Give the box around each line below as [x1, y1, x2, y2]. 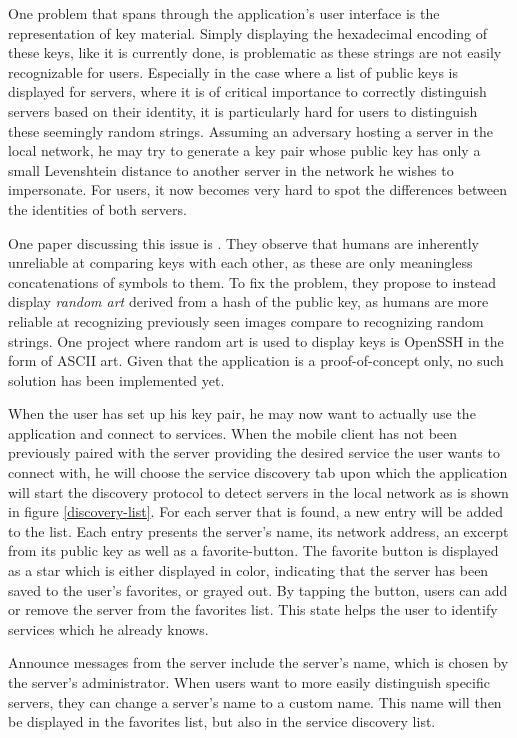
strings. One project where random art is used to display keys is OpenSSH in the [8, 330, 504, 351]
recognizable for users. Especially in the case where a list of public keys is [8, 61, 459, 82]
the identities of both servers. [8, 198, 187, 219]
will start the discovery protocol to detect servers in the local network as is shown [8, 481, 509, 502]
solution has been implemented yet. [8, 369, 225, 390]
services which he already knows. [8, 618, 209, 639]
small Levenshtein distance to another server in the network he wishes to [8, 159, 454, 180]
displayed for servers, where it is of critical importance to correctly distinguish [8, 81, 487, 102]
